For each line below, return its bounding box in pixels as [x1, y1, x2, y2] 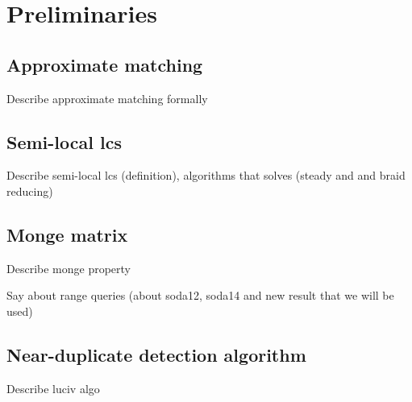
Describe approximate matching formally [6, 89, 208, 106]
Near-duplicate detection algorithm [6, 342, 306, 367]
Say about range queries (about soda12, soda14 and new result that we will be [6, 287, 394, 304]
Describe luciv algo [6, 379, 100, 396]
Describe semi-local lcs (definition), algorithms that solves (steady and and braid [6, 167, 406, 184]
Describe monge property [6, 259, 131, 276]
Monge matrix [6, 222, 128, 247]
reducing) [6, 182, 53, 199]
